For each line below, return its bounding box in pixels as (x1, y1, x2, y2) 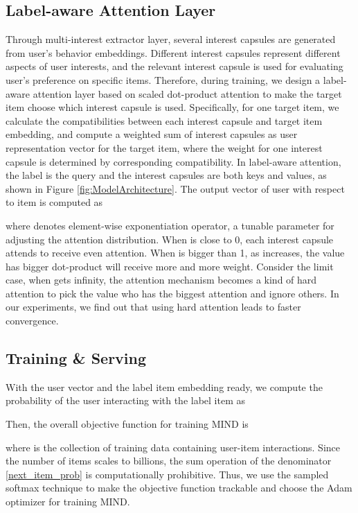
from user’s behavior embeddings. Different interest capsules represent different (6, 45, 341, 60)
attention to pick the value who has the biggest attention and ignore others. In (6, 286, 339, 300)
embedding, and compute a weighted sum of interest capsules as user (6, 127, 298, 141)
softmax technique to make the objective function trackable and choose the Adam (6, 480, 352, 495)
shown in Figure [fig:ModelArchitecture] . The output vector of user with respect (6, 181, 345, 195)
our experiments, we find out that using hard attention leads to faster (6, 299, 301, 314)
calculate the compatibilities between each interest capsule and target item (6, 113, 323, 128)
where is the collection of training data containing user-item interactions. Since (6, 440, 340, 454)
